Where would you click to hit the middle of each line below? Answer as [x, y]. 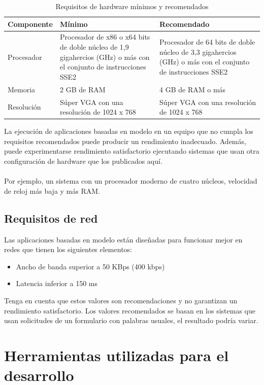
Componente [30, 24]
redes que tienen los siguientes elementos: [68, 249]
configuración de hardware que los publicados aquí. [83, 161]
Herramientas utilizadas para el [117, 355]
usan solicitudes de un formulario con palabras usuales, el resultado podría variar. [131, 320]
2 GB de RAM [83, 89]
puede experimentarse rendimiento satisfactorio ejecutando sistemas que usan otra [132, 151]
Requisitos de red [51, 218]
